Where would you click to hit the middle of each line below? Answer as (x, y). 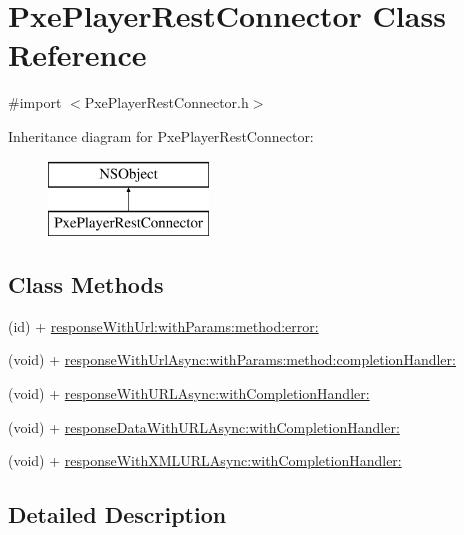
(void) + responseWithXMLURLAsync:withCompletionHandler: (205, 460)
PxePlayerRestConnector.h (166, 102)
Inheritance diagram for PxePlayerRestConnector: (161, 135)
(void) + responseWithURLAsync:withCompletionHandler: (189, 393)
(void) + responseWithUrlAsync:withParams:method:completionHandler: (232, 359)
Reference (77, 54)
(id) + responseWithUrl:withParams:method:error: (163, 325)
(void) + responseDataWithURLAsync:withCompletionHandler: (204, 426)
